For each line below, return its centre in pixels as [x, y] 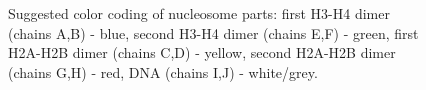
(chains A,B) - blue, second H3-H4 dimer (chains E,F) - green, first [213, 32]
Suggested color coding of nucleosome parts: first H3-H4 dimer [199, 13]
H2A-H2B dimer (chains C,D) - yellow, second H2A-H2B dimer [202, 52]
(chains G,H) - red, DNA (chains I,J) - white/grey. [163, 71]
